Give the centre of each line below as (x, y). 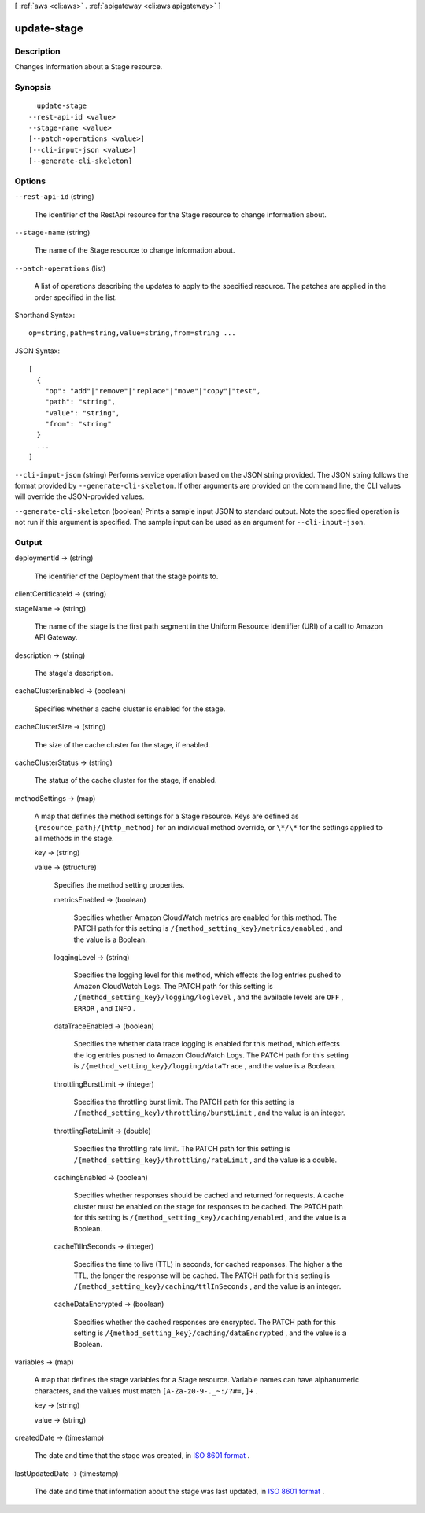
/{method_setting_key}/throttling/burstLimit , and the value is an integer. (209, 1113)
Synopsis (33, 87)
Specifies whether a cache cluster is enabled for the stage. (130, 709)
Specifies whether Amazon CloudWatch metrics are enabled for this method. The (205, 917)
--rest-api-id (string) (54, 197)
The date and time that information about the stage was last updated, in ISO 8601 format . (179, 1492)
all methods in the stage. (74, 838)
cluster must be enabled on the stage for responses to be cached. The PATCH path (208, 1206)
